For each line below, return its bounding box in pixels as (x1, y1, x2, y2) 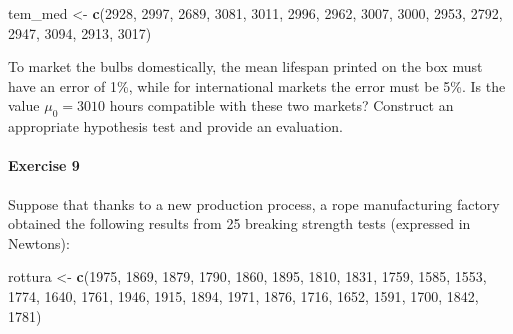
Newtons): (8, 232, 70, 253)
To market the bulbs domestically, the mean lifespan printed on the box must (8, 56, 483, 77)
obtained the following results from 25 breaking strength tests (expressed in (8, 213, 471, 234)
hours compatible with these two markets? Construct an (109, 95, 454, 116)
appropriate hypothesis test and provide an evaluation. (8, 116, 343, 137)
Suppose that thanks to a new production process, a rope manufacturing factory (8, 193, 500, 214)
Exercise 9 (8, 155, 80, 176)
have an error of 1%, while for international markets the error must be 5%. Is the (8, 75, 506, 96)
